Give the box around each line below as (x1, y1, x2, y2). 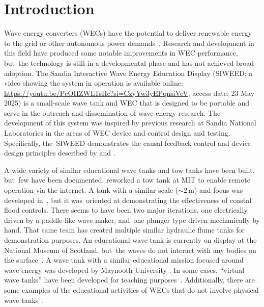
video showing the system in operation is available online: (4, 78, 183, 88)
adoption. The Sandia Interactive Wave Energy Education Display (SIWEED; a (4, 67, 253, 78)
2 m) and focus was (183, 185, 243, 195)
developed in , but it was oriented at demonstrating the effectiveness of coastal (4, 194, 252, 205)
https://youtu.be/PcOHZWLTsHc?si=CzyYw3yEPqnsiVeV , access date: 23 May (4, 87, 255, 98)
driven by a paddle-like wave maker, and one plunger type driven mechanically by (4, 214, 260, 225)
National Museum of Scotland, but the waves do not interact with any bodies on (4, 244, 256, 255)
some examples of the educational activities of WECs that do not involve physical (4, 284, 259, 295)
